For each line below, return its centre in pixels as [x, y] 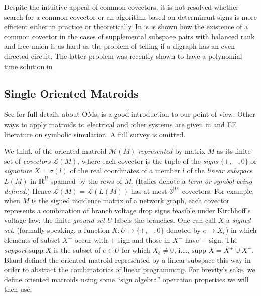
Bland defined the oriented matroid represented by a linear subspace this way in [127, 259]
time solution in [28, 66]
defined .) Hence [28, 190]
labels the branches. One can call [165, 220]
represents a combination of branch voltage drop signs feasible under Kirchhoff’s [127, 210]
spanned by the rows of [86, 180]
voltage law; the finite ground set [55, 220]
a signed [238, 220]
